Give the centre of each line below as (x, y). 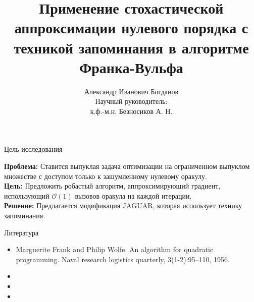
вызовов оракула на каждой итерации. (133, 195)
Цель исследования (33, 149)
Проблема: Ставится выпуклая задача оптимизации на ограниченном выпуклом (127, 166)
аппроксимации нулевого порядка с (131, 27)
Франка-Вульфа (131, 67)
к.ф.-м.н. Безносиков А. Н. (131, 111)
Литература (21, 232)
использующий (27, 195)
